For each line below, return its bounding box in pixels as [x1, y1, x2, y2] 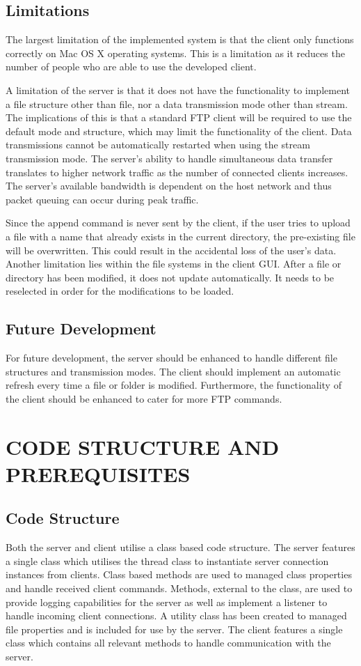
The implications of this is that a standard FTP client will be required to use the [6, 110, 352, 125]
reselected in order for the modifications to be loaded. [6, 284, 234, 298]
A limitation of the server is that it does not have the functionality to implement [6, 82, 350, 97]
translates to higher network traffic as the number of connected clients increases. [6, 164, 348, 179]
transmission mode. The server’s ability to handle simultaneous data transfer [6, 150, 333, 165]
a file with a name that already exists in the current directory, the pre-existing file [6, 229, 355, 243]
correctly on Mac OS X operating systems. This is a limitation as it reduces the [6, 45, 345, 60]
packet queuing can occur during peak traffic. [6, 192, 199, 206]
